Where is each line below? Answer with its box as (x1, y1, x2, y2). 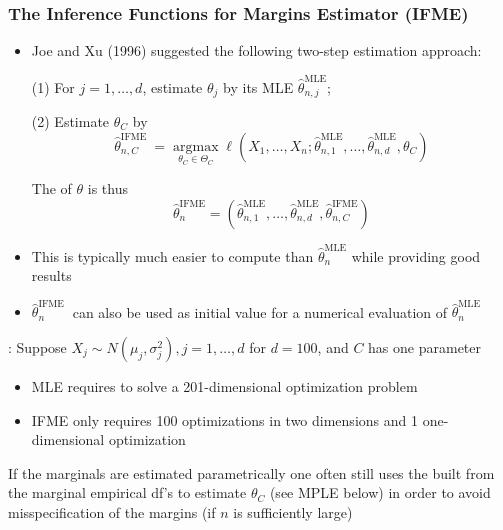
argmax (173, 139, 219, 154)
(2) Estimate (31, 110, 110, 131)
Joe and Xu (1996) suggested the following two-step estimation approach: (31, 40, 482, 61)
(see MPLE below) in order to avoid (269, 482, 491, 503)
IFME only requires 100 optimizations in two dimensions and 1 (31, 409, 418, 430)
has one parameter (368, 337, 481, 358)
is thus (87, 178, 128, 199)
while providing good (351, 245, 481, 266)
